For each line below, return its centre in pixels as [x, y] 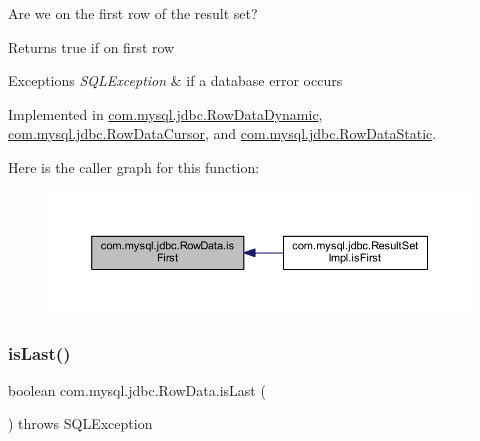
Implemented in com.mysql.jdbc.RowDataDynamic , [165, 113]
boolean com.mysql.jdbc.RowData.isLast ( [137, 389]
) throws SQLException [80, 423]
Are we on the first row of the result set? [133, 13]
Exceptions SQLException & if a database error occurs [175, 80]
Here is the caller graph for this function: [134, 166]
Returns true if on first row [91, 46]
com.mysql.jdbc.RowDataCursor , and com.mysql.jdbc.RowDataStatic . [222, 133]
